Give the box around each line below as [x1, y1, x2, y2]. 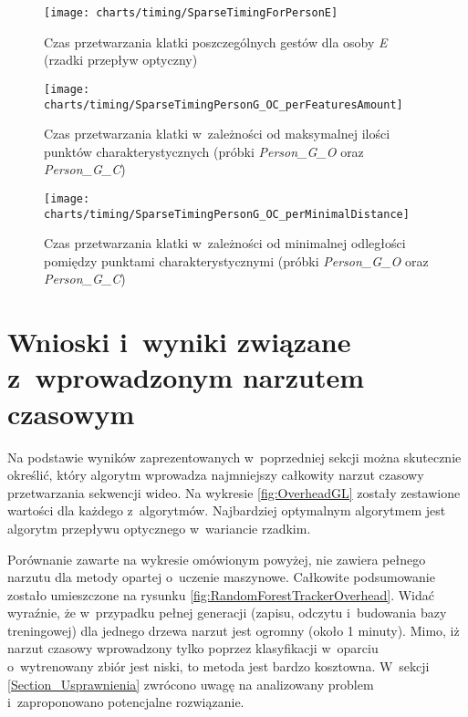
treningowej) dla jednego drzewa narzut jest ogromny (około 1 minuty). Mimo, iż [7, 620, 460, 639]
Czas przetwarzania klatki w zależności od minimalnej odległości [44, 234, 406, 253]
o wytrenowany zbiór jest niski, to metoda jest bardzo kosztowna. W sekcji [7, 657, 430, 676]
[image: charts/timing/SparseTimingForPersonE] [44, 6, 338, 19]
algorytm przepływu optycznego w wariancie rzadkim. [7, 518, 311, 537]
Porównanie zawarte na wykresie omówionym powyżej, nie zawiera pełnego [7, 549, 426, 568]
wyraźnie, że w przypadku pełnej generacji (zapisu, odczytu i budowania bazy [7, 603, 447, 622]
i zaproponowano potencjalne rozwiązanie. [7, 692, 244, 712]
